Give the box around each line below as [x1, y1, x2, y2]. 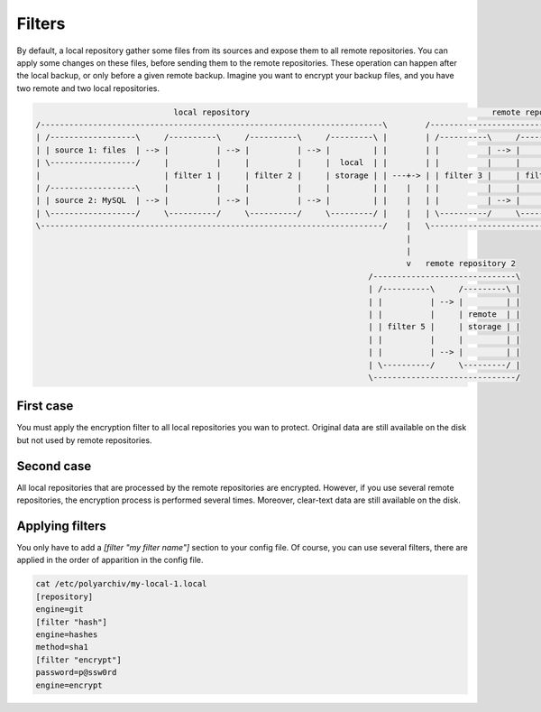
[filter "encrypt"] [35, 654, 122, 665]
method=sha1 [35, 642, 89, 652]
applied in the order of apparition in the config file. [16, 555, 204, 566]
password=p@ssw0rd [35, 668, 117, 678]
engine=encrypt [35, 680, 103, 690]
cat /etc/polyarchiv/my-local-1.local [35, 578, 207, 589]
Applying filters [16, 518, 107, 533]
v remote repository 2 [406, 258, 516, 269]
